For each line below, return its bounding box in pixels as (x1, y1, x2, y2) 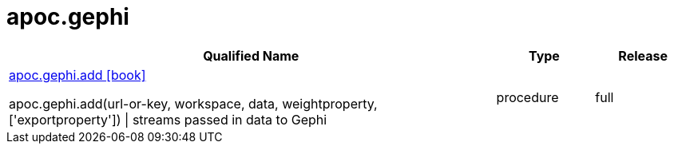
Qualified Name (203, 47, 299, 64)
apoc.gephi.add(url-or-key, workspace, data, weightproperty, (9, 95, 378, 112)
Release (618, 47, 668, 64)
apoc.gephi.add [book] (9, 66, 146, 83)
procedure (496, 89, 559, 105)
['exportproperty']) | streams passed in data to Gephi (9, 111, 327, 128)
